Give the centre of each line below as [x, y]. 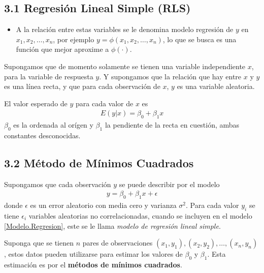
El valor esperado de [36, 103]
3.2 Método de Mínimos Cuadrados [99, 162]
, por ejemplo [74, 39]
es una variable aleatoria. [216, 86]
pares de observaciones [118, 243]
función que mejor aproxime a [62, 49]
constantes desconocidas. [42, 135]
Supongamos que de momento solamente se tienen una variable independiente [125, 66]
